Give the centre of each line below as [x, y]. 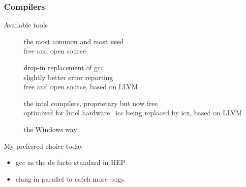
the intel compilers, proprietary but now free [91, 103]
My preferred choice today [44, 146]
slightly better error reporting [68, 77]
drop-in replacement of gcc [64, 67]
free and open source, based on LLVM [81, 87]
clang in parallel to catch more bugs [70, 178]
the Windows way [50, 129]
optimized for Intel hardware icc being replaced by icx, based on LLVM [133, 113]
